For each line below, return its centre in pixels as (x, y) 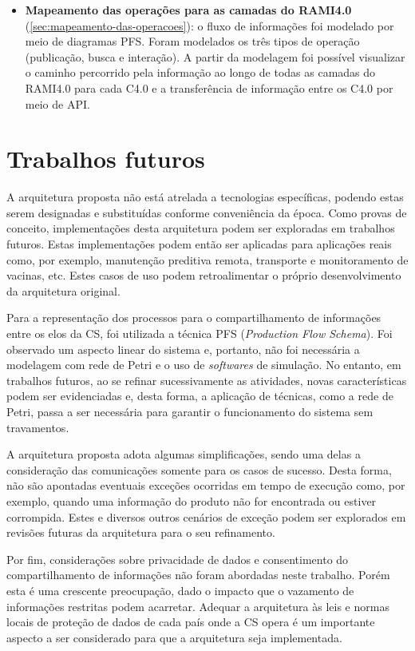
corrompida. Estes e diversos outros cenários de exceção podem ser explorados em (206, 516)
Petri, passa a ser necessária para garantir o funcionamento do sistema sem (190, 411)
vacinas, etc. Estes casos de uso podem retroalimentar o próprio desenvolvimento (204, 275)
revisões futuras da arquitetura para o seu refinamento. (141, 532)
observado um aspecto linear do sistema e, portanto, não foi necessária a (183, 349)
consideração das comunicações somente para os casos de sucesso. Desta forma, (199, 469)
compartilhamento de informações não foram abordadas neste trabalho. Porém (198, 575)
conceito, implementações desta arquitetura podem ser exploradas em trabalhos (201, 228)
